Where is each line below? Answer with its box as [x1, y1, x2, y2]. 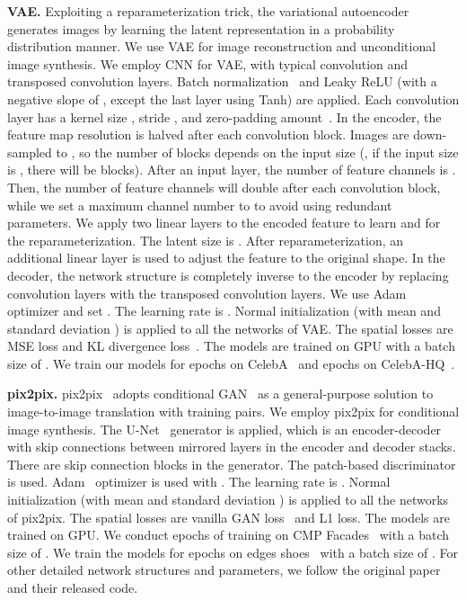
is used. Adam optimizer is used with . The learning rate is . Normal [7, 472, 391, 491]
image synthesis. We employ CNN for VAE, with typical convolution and [7, 54, 409, 73]
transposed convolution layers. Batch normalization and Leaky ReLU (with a [7, 72, 437, 91]
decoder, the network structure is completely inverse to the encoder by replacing [7, 265, 449, 284]
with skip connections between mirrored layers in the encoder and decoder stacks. [7, 437, 456, 456]
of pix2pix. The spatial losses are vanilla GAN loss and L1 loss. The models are [7, 507, 450, 526]
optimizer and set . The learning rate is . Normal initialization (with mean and [7, 301, 441, 320]
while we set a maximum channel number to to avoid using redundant [7, 195, 392, 214]
